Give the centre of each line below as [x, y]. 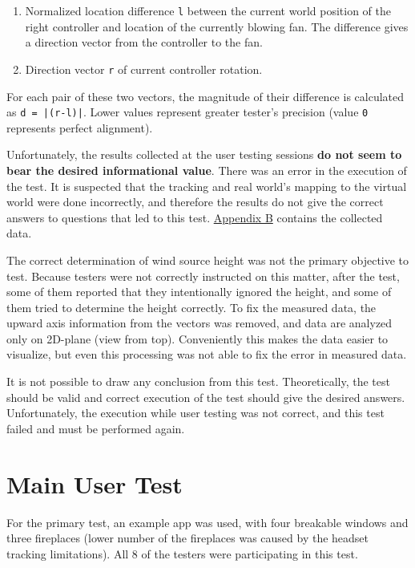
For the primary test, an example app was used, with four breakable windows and [207, 522]
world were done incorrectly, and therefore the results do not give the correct [195, 202]
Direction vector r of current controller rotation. [144, 69]
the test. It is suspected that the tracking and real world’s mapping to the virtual [207, 186]
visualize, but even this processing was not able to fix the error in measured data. [207, 354]
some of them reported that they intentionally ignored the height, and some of [199, 292]
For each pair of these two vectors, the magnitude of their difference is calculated [205, 96]
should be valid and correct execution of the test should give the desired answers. [206, 397]
